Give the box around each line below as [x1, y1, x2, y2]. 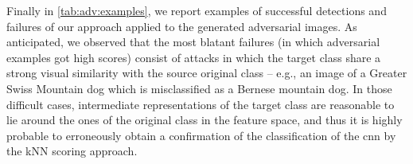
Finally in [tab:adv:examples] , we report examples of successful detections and [6, 2, 387, 18]
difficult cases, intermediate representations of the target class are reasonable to [6, 96, 395, 112]
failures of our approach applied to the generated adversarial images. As [6, 18, 357, 34]
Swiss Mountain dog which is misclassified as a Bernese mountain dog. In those [6, 80, 392, 96]
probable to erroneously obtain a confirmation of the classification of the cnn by [6, 127, 396, 143]
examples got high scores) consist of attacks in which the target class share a [6, 49, 381, 65]
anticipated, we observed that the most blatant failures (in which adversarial [6, 33, 380, 50]
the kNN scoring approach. [6, 143, 138, 159]
